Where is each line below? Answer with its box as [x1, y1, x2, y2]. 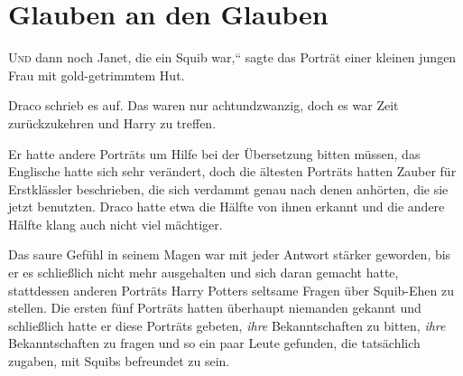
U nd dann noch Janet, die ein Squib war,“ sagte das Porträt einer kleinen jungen [8, 48, 457, 67]
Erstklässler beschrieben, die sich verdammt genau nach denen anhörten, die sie [8, 179, 449, 198]
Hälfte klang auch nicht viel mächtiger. [8, 214, 223, 233]
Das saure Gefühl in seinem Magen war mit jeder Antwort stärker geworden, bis [8, 245, 451, 264]
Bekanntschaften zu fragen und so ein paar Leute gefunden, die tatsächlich [8, 334, 421, 352]
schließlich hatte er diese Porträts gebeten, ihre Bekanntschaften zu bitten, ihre [8, 315, 446, 334]
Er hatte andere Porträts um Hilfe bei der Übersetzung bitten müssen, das [8, 144, 421, 163]
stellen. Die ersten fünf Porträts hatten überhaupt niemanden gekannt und [8, 298, 421, 317]
